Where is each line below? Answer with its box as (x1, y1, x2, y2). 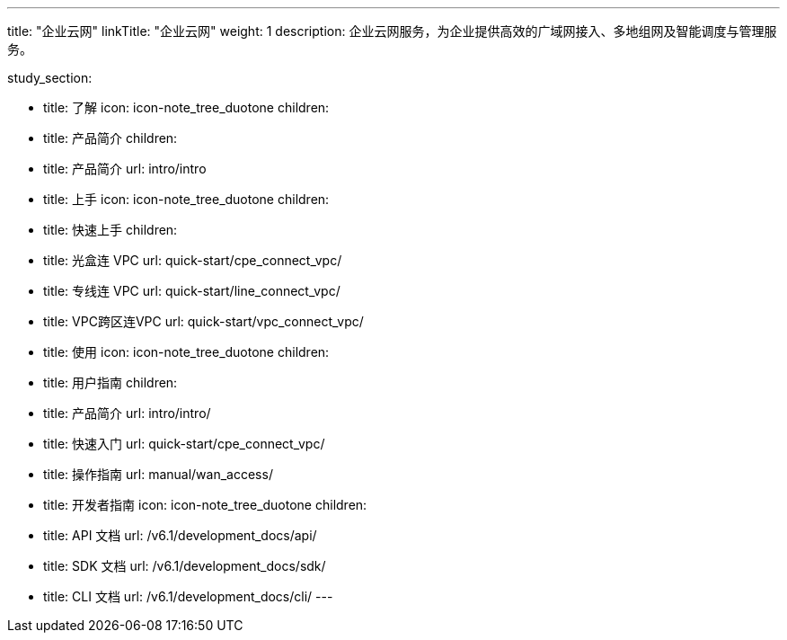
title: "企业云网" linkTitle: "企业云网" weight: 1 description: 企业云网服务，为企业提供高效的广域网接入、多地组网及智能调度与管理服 (7, 23, 777, 39)
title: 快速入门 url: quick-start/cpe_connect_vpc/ (43, 436, 325, 451)
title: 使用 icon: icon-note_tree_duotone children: (43, 344, 330, 360)
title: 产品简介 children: (43, 130, 178, 146)
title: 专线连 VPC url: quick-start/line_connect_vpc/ (43, 283, 340, 298)
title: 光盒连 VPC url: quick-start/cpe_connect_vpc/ (43, 253, 342, 268)
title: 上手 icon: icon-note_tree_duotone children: (43, 191, 330, 207)
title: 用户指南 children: (43, 375, 178, 390)
